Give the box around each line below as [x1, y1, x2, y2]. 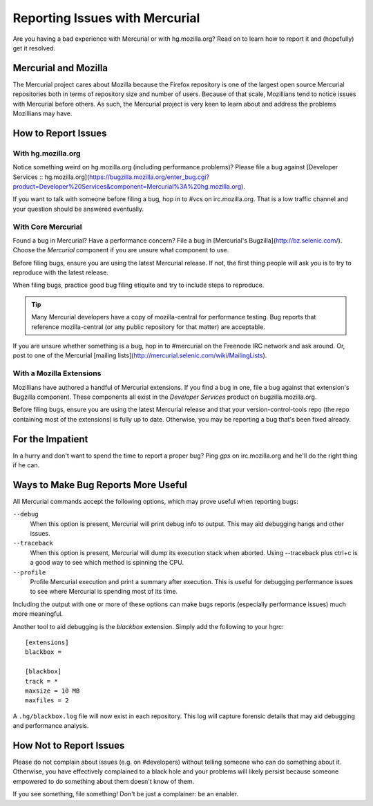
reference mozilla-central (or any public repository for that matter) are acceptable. [31, 322, 265, 331]
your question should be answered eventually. [12, 205, 144, 213]
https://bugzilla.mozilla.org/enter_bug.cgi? [88, 173, 210, 181]
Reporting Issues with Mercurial [12, 10, 200, 26]
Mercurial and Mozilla [12, 62, 108, 74]
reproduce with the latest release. [12, 268, 108, 277]
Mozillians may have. [12, 109, 73, 118]
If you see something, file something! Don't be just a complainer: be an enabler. [12, 790, 239, 798]
